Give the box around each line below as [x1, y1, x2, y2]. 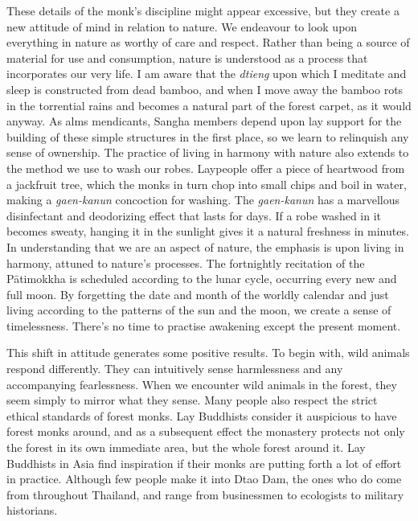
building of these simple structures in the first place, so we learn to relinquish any [6, 128, 409, 145]
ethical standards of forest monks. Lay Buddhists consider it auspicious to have [6, 407, 397, 424]
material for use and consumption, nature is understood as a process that [6, 49, 368, 66]
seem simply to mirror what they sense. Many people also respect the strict [6, 392, 378, 408]
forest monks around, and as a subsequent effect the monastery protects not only [6, 423, 405, 440]
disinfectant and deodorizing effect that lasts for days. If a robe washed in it [6, 207, 382, 224]
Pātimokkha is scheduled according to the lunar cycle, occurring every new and [6, 270, 397, 287]
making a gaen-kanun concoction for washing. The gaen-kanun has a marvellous [6, 191, 400, 208]
